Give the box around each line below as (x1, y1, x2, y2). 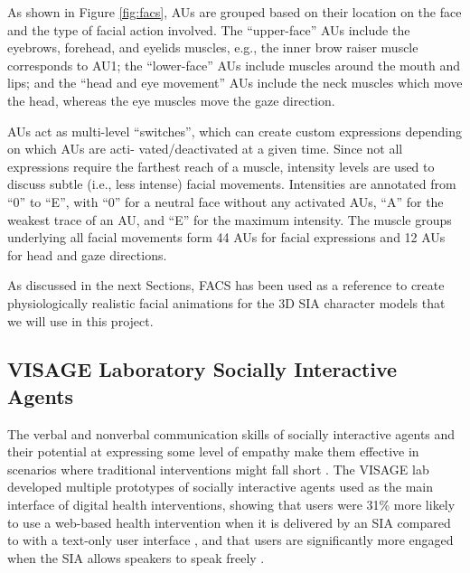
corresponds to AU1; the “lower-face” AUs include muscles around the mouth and (7, 55, 461, 74)
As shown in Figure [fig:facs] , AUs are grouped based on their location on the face (7, 3, 462, 21)
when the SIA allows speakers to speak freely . (7, 548, 265, 567)
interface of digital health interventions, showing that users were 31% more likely (7, 495, 456, 514)
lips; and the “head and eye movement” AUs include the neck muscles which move (7, 73, 463, 92)
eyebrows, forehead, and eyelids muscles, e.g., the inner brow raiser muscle (7, 38, 418, 57)
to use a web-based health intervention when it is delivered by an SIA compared (7, 512, 451, 531)
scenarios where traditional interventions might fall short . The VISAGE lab (7, 459, 429, 478)
